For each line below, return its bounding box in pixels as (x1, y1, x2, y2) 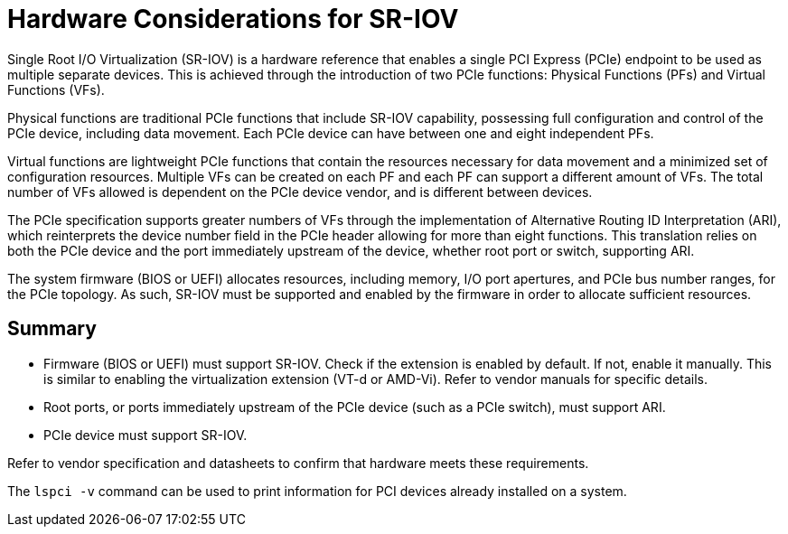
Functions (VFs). (7, 81, 105, 98)
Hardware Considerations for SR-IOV (7, 4, 459, 34)
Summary (7, 317, 97, 341)
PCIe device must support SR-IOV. (43, 426, 248, 443)
